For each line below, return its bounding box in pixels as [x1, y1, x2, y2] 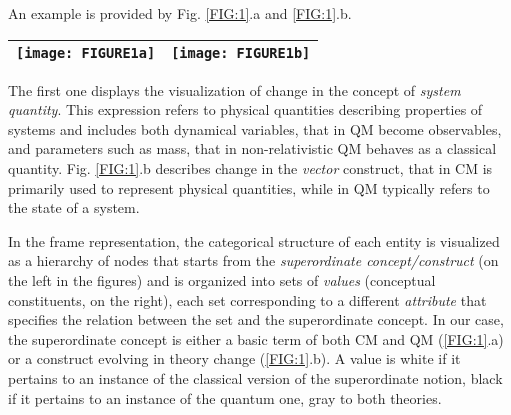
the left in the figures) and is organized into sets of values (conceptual [8, 269, 436, 290]
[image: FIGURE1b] [171, 44, 311, 61]
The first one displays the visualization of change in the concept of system [8, 79, 461, 100]
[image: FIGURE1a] [16, 44, 156, 61]
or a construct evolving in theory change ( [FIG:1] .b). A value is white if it [8, 348, 461, 369]
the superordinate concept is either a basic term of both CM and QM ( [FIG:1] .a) [8, 328, 504, 349]
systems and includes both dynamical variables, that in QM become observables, [8, 118, 502, 139]
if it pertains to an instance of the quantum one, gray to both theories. [8, 387, 442, 408]
